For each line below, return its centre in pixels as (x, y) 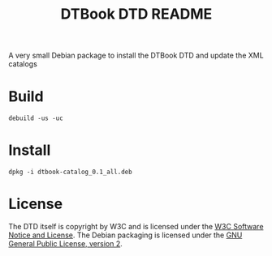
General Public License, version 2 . (66, 243)
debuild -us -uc (36, 118)
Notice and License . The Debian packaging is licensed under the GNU (125, 235)
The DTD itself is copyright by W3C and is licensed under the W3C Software (136, 226)
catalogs (23, 64)
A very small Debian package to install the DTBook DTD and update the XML (136, 55)
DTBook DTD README (136, 14)
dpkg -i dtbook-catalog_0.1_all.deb (70, 172)
